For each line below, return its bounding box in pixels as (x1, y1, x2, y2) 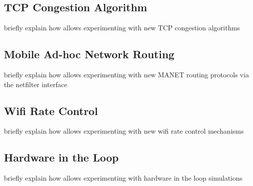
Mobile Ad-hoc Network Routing (4, 46, 175, 62)
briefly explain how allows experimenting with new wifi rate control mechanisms (4, 126, 244, 136)
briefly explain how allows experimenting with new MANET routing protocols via (4, 70, 249, 79)
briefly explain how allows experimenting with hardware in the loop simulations (4, 173, 243, 183)
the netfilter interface (4, 79, 68, 89)
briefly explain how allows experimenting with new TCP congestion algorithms (4, 23, 240, 33)
